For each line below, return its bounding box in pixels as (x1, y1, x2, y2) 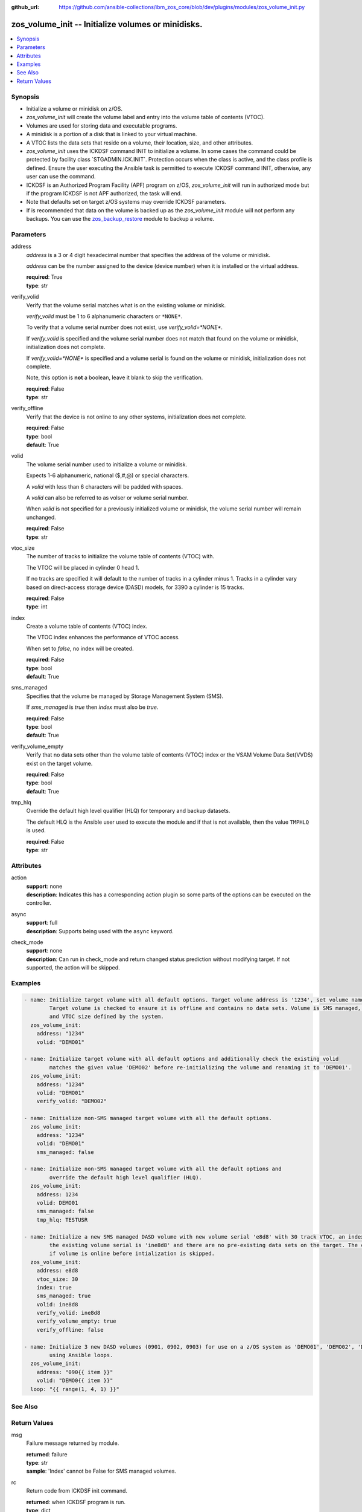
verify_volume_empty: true (36, 1318, 117, 1325)
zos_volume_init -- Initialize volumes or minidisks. (11, 19, 203, 30)
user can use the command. (26, 173, 96, 180)
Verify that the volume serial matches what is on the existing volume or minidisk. (26, 301, 226, 308)
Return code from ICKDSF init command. (26, 1487, 128, 1494)
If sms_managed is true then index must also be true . (26, 703, 159, 711)
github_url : (11, 4, 39, 10)
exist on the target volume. (26, 760, 93, 767)
